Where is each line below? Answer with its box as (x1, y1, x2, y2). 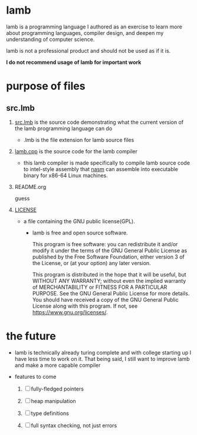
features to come (14, 373, 57, 380)
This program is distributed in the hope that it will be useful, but (32, 270, 187, 278)
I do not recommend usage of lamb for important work (6, 59, 142, 66)
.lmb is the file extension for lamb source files (23, 136, 134, 143)
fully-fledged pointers (31, 385, 84, 392)
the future (6, 330, 56, 343)
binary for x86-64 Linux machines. (23, 172, 108, 179)
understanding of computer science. (6, 36, 95, 43)
